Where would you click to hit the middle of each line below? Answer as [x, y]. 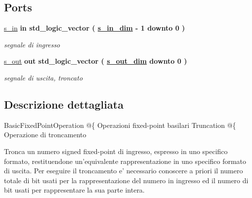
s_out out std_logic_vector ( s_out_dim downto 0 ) [96, 61]
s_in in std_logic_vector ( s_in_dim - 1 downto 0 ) [95, 28]
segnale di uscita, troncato [43, 77]
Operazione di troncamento [45, 135]
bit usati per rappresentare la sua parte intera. [74, 190]
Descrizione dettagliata [64, 104]
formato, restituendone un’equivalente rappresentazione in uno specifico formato [125, 161]
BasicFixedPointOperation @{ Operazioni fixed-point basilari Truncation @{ [120, 125]
